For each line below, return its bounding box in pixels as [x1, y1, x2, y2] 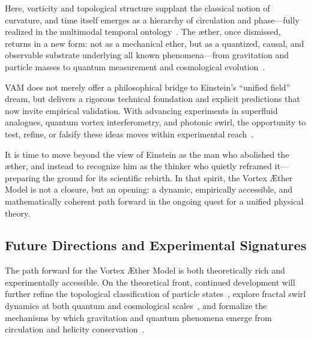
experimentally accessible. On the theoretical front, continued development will [5, 275, 295, 288]
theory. [5, 206, 31, 219]
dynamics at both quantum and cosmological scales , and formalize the [5, 299, 267, 312]
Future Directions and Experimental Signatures [5, 236, 307, 254]
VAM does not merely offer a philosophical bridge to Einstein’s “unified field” [5, 80, 291, 93]
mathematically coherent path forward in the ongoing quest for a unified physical [5, 194, 304, 207]
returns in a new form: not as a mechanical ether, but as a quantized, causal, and [5, 37, 304, 49]
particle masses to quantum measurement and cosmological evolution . [5, 60, 265, 73]
